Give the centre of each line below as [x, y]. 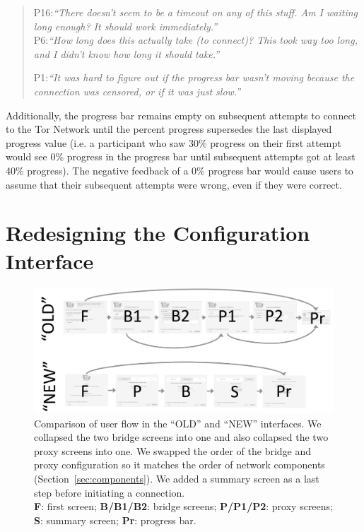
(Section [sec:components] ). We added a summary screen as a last [177, 479]
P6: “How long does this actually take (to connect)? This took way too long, [195, 40]
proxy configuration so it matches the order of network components [180, 465]
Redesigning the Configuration [158, 233]
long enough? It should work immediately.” [125, 26]
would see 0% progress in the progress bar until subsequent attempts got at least [181, 156]
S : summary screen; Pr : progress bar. [115, 520]
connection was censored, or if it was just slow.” [137, 91]
